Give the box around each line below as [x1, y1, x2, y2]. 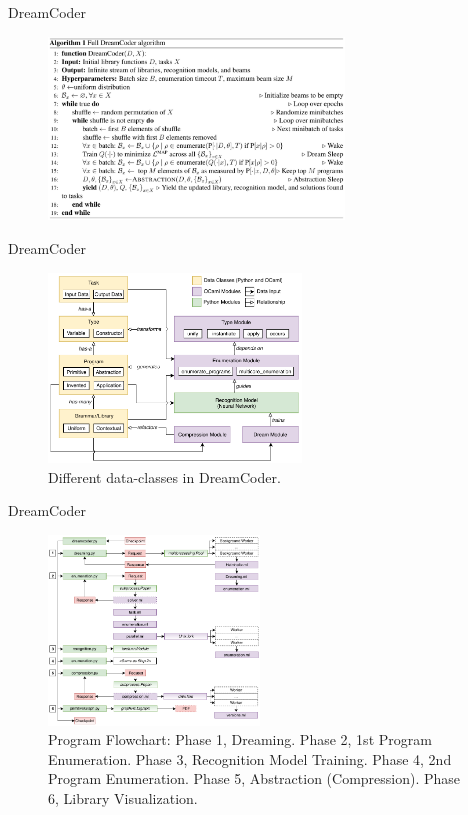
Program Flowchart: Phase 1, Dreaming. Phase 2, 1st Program [48, 729, 432, 750]
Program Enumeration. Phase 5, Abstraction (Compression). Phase [48, 768, 461, 789]
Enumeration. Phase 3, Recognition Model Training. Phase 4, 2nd [48, 748, 452, 769]
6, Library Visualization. [48, 788, 198, 809]
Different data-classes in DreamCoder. [48, 466, 281, 487]
